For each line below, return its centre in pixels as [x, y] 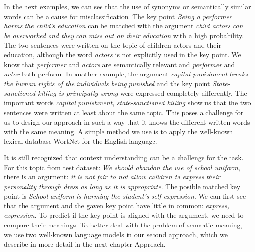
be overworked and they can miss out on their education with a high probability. [124, 35]
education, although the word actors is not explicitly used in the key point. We [123, 54]
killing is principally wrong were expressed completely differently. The [142, 93]
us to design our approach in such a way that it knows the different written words [127, 122]
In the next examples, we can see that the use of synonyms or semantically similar [127, 6]
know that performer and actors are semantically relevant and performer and [120, 64]
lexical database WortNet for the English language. [81, 141]
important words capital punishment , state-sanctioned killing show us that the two [127, 102]
